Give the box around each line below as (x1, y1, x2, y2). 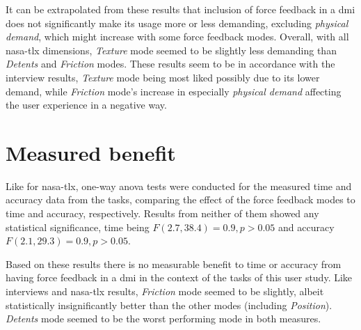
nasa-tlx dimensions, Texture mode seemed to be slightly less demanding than (6, 42, 337, 57)
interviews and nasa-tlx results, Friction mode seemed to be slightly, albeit (6, 284, 324, 299)
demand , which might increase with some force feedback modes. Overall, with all (6, 29, 349, 44)
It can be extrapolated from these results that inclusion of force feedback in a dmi (6, 2, 355, 16)
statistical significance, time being (6, 219, 150, 234)
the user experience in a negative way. (6, 97, 167, 112)
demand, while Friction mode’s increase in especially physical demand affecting (6, 84, 342, 98)
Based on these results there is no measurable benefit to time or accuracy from (6, 256, 342, 271)
